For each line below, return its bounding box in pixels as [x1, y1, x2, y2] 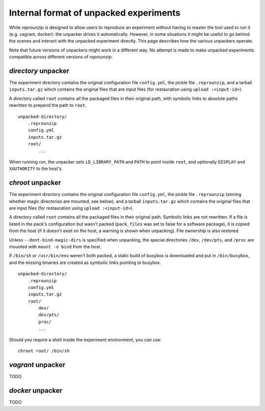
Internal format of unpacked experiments [9, 7, 181, 18]
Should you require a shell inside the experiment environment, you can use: [9, 337, 161, 342]
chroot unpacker [9, 179, 61, 187]
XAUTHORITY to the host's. [9, 166, 63, 171]
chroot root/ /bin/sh [18, 348, 70, 354]
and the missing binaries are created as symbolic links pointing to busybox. [9, 260, 161, 266]
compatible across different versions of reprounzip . [9, 54, 113, 60]
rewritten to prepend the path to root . [9, 102, 87, 108]
